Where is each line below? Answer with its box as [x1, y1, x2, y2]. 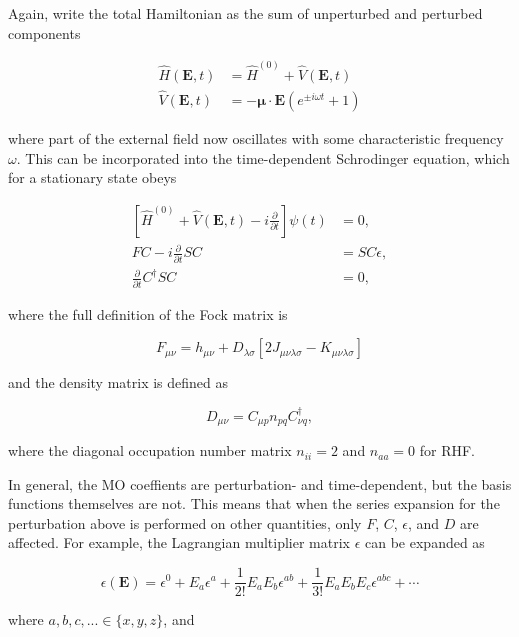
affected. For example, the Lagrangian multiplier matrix [8, 532, 351, 553]
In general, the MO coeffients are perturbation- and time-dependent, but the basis [8, 473, 512, 494]
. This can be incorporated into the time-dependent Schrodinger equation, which [16, 147, 510, 168]
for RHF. [419, 440, 475, 461]
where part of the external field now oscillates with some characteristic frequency [8, 128, 504, 149]
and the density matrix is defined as [8, 372, 228, 393]
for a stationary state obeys [8, 167, 177, 188]
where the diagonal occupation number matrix [8, 440, 292, 461]
